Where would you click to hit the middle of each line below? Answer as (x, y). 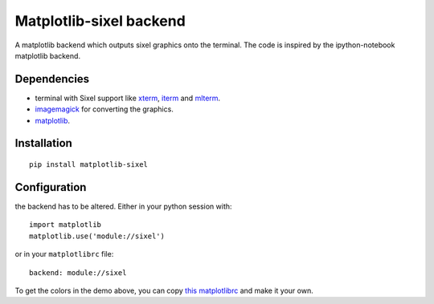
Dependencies (52, 79)
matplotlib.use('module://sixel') (97, 236)
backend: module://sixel (78, 272)
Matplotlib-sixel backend (100, 21)
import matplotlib (66, 225)
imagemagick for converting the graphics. (104, 109)
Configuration (51, 187)
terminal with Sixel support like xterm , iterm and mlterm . (128, 98)
